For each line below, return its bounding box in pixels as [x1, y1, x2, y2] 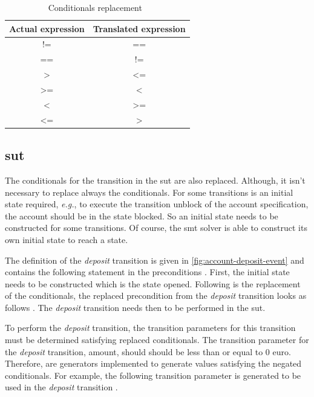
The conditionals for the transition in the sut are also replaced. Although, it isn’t [5, 173, 306, 186]
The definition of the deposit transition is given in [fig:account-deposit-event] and [5, 253, 304, 266]
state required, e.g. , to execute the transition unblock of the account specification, [5, 198, 309, 210]
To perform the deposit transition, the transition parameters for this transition [5, 321, 296, 334]
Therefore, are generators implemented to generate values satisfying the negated [5, 357, 302, 370]
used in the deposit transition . [5, 381, 118, 393]
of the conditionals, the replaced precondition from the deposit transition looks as [5, 289, 307, 302]
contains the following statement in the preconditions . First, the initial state [5, 265, 290, 278]
